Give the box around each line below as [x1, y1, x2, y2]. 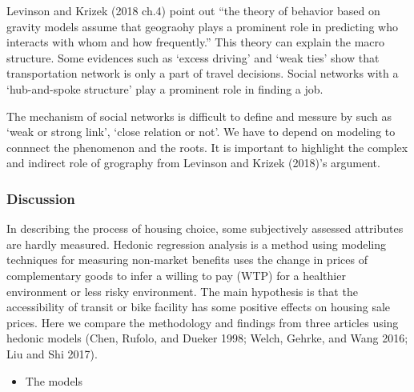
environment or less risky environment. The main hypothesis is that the [6, 282, 358, 299]
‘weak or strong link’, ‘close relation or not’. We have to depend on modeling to [6, 123, 396, 140]
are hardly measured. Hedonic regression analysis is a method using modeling [6, 235, 387, 252]
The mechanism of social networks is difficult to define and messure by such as [6, 107, 392, 124]
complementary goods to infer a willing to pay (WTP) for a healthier [6, 266, 346, 283]
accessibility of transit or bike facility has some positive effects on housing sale [6, 298, 391, 315]
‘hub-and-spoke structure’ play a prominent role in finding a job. [6, 80, 324, 97]
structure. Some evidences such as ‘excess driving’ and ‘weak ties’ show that [6, 49, 380, 66]
